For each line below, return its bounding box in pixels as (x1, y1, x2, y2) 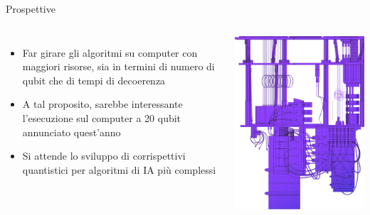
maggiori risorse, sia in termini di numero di (22, 59, 215, 74)
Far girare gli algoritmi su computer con (22, 45, 198, 60)
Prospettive (6, 1, 55, 16)
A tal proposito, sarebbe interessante (22, 97, 183, 111)
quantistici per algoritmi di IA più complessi (22, 162, 216, 177)
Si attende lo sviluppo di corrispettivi (22, 148, 186, 163)
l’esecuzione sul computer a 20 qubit (22, 110, 181, 125)
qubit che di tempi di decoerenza (22, 72, 166, 87)
